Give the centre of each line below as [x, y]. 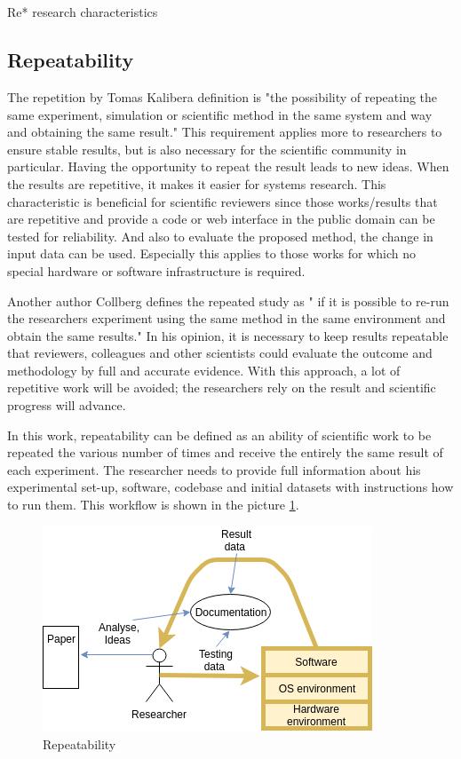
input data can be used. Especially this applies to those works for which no [212, 253]
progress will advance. [67, 405]
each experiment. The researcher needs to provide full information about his [214, 469]
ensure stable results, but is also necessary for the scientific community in [207, 149]
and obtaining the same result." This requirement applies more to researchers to [225, 132]
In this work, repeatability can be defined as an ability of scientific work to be [219, 435]
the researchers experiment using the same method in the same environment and [227, 318]
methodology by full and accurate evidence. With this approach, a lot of [204, 370]
